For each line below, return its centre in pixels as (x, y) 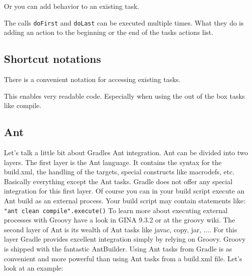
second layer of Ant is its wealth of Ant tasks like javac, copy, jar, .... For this (121, 229)
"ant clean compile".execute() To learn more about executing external (116, 210)
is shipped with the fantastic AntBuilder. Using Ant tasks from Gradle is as (118, 249)
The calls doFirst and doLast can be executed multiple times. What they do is (124, 22)
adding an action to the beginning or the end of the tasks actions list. (109, 32)
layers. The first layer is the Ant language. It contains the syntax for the (113, 162)
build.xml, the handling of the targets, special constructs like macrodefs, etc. (119, 172)
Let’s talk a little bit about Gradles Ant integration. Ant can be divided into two (126, 152)
